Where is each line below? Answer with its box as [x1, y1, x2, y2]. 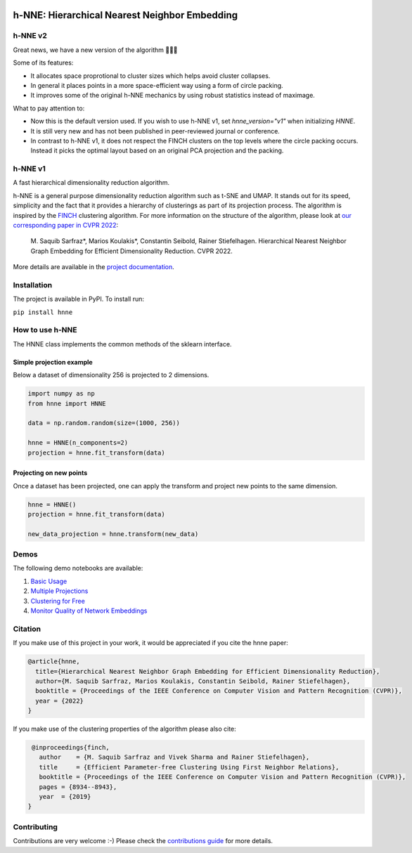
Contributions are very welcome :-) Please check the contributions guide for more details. [13, 837, 273, 845]
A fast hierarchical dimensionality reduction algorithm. [13, 178, 170, 187]
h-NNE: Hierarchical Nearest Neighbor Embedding [13, 9, 238, 21]
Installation [13, 280, 53, 289]
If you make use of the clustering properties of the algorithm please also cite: [13, 724, 237, 734]
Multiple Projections [30, 587, 89, 595]
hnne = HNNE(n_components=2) [27, 439, 129, 447]
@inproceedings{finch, [32, 743, 110, 752]
